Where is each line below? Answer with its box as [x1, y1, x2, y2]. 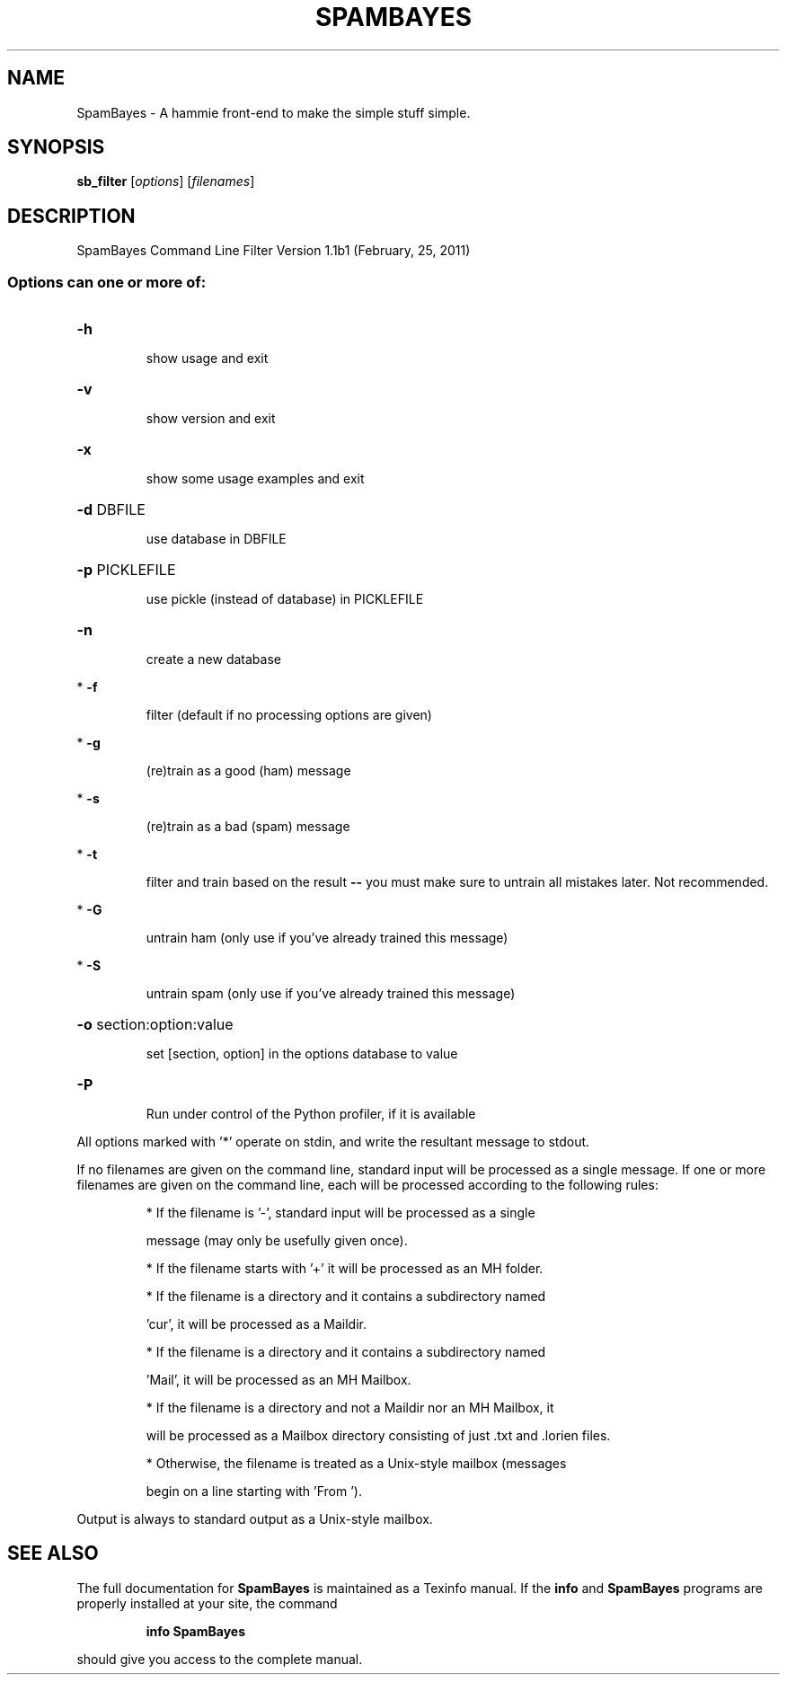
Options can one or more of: [7, 272, 207, 291]
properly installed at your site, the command [76, 1595, 338, 1611]
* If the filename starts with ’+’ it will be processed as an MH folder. [146, 1261, 544, 1277]
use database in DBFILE [146, 531, 287, 547]
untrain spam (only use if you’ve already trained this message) [146, 986, 516, 1002]
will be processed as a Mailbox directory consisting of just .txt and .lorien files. [146, 1428, 611, 1444]
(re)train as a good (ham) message [146, 763, 351, 779]
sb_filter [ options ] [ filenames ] [76, 173, 255, 190]
